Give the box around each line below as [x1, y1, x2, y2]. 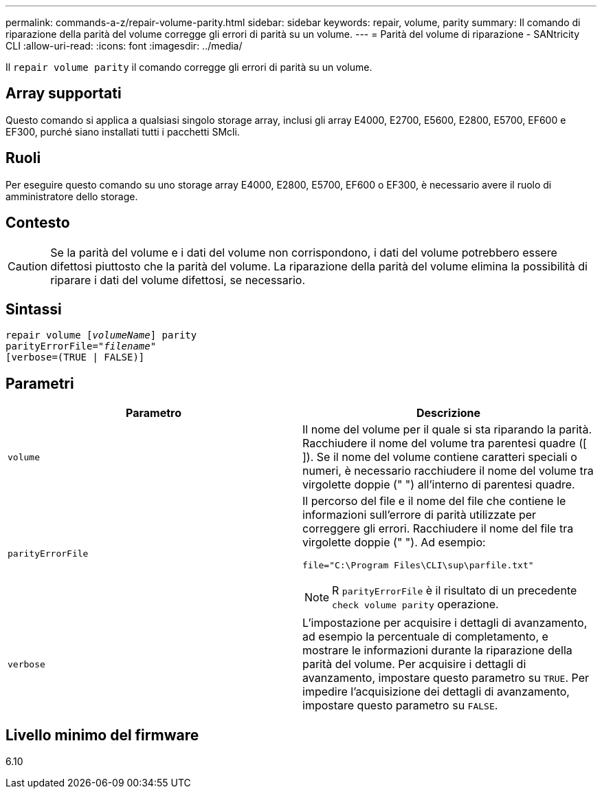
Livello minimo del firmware [5, 726, 199, 744]
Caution [8, 259, 48, 273]
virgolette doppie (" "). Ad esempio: [302, 535, 486, 550]
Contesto [5, 214, 70, 232]
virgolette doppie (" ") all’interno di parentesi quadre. [302, 478, 575, 492]
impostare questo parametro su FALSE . [302, 698, 498, 713]
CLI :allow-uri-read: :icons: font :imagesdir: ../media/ [5, 40, 243, 52]
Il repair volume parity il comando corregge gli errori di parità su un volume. [5, 61, 372, 73]
